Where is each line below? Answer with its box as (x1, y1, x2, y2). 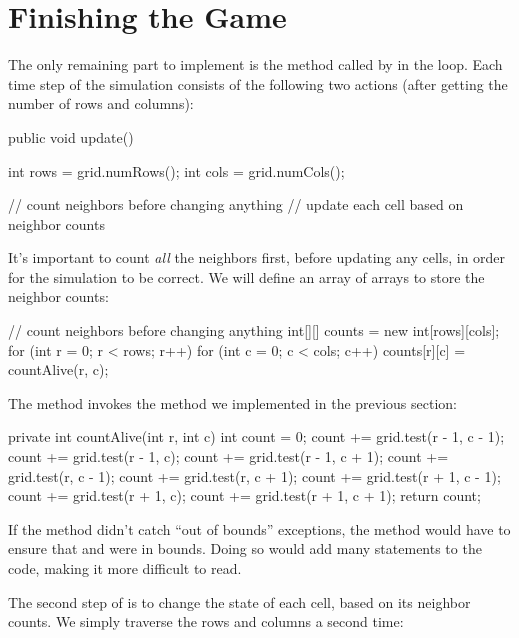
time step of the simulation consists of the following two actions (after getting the (8, 73, 508, 94)
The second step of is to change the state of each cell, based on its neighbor (8, 591, 471, 612)
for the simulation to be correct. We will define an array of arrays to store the (8, 266, 485, 287)
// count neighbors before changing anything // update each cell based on (8, 194, 464, 215)
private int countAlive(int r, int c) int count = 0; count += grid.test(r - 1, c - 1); (8, 426, 505, 447)
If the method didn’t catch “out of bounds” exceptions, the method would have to (8, 518, 511, 539)
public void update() (8, 126, 134, 147)
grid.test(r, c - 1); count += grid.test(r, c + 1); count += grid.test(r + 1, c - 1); (8, 465, 501, 486)
